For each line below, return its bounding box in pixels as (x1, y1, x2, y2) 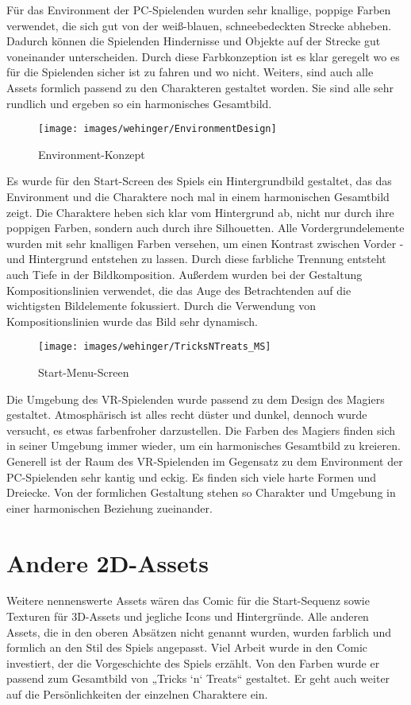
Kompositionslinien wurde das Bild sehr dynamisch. (6, 312, 258, 329)
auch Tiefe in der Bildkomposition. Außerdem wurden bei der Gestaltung (6, 265, 363, 282)
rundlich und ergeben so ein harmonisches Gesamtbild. (6, 95, 272, 111)
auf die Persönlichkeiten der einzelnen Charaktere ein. (6, 686, 268, 703)
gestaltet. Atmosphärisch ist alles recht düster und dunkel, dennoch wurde (6, 406, 367, 423)
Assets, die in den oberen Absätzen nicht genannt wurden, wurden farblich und (6, 623, 392, 640)
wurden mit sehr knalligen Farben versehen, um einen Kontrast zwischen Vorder (6, 234, 397, 251)
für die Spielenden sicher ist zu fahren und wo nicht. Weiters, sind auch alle (6, 64, 374, 80)
